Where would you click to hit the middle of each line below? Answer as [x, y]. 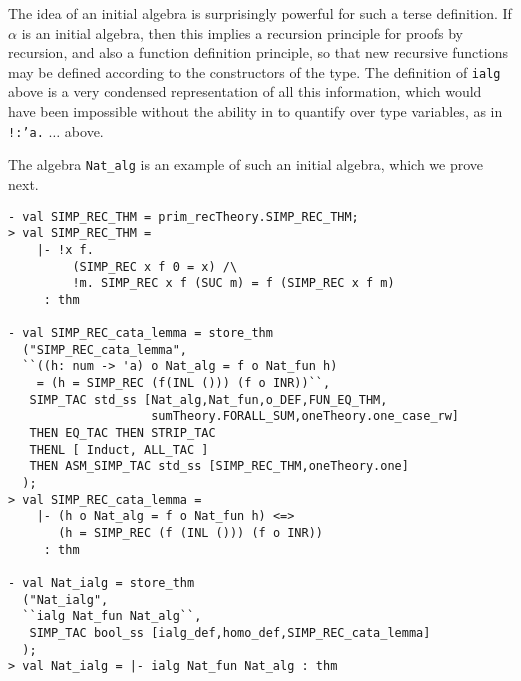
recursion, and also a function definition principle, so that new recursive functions [258, 52]
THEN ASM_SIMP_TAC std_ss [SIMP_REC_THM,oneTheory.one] [219, 466]
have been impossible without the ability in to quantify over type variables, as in [255, 111]
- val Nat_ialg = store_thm [101, 582]
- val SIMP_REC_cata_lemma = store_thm [140, 333]
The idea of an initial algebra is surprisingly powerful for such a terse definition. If [260, 13]
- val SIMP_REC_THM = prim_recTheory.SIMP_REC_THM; [183, 216]
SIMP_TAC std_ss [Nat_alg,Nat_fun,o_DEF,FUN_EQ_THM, [208, 399]
